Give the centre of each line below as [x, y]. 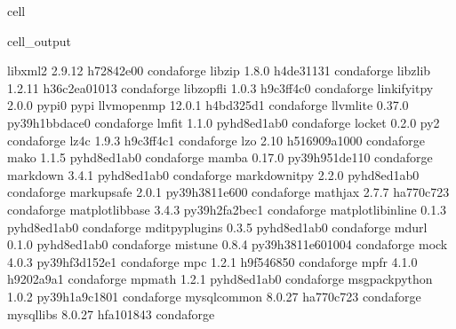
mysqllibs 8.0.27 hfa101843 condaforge [111, 313]
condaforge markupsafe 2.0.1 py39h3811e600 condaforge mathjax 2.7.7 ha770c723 [228, 192]
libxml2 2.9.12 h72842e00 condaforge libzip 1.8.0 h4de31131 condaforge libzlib [219, 70]
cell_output [39, 40]
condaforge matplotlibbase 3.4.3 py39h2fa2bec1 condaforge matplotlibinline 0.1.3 [227, 209]
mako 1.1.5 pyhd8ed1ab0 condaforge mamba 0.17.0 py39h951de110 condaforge [220, 157]
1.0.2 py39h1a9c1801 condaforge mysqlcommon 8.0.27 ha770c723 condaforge [214, 296]
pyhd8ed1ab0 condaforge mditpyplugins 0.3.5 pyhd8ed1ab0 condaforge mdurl [217, 227]
